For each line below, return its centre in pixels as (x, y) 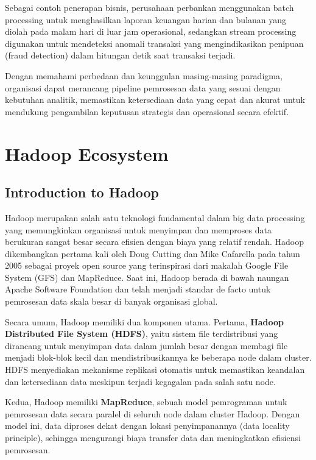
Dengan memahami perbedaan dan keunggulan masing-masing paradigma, (144, 75)
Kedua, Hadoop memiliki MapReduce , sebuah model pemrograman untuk (146, 402)
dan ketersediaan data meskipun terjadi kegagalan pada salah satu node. (140, 381)
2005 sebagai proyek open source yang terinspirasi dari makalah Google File (147, 265)
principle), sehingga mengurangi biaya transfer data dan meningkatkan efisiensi (153, 438)
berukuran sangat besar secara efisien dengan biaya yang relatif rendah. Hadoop (154, 242)
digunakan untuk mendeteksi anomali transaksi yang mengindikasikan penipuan (154, 43)
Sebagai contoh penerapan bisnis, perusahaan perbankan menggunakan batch (149, 7)
